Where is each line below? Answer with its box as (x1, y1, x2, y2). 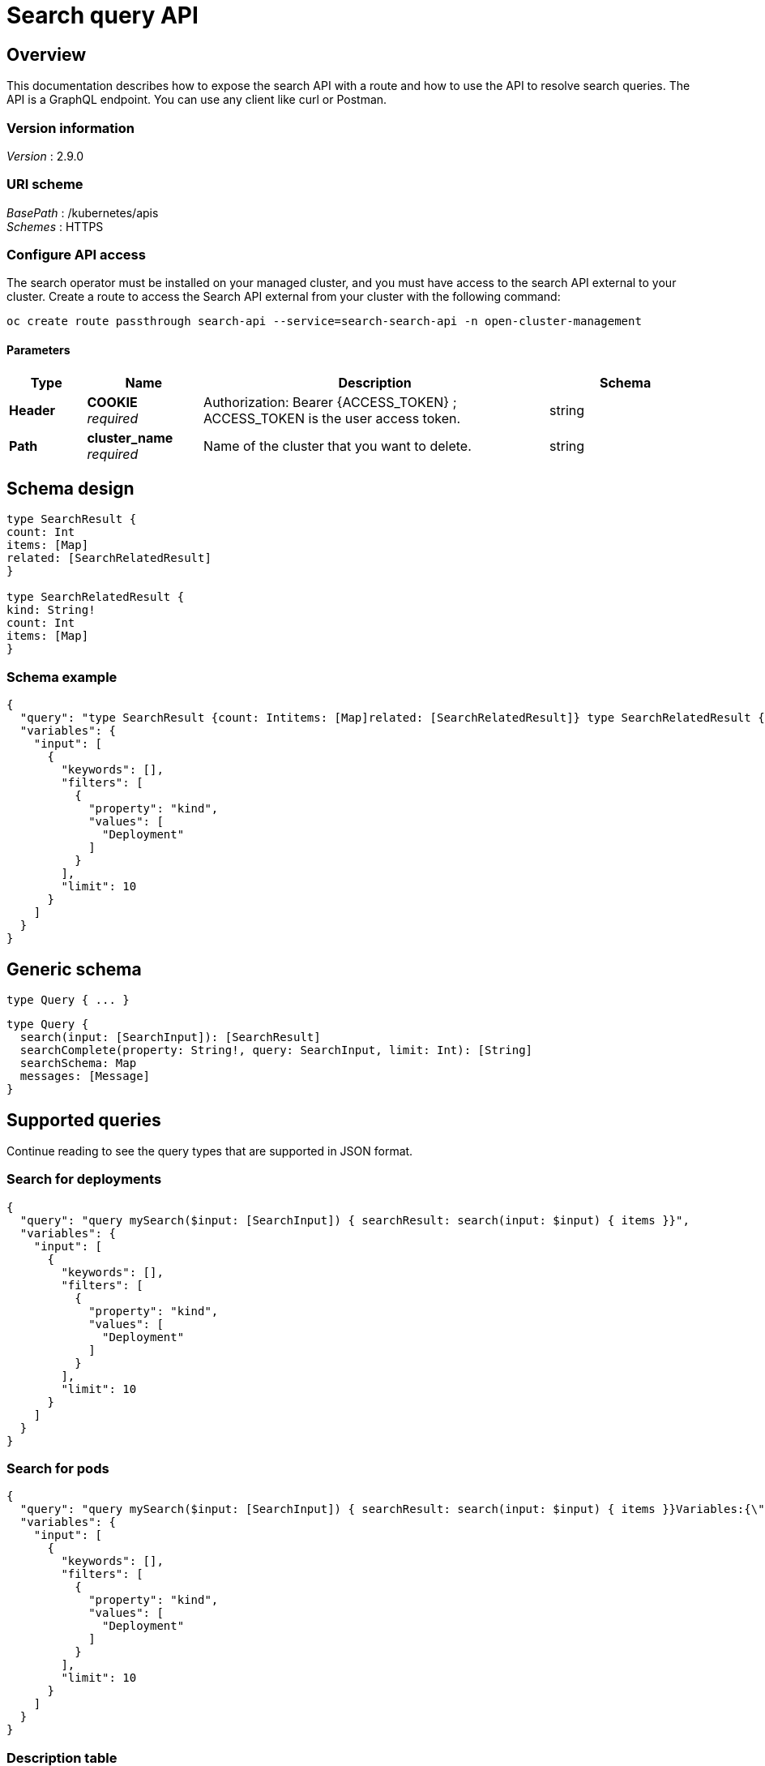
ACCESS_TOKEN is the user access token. (203, 409, 461, 426)
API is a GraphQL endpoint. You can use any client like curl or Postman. (6, 92, 387, 107)
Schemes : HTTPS (6, 219, 104, 234)
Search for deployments (6, 1171, 162, 1188)
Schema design (6, 478, 135, 499)
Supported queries (6, 1109, 161, 1130)
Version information (6, 119, 135, 136)
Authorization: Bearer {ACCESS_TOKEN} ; (203, 393, 457, 410)
